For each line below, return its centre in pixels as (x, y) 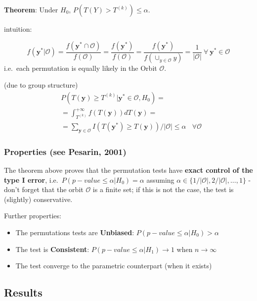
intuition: (18, 29)
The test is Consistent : (52, 249)
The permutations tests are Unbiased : (75, 232)
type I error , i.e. (31, 179)
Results (23, 292)
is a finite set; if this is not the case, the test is (163, 189)
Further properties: (33, 216)
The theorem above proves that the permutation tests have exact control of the (128, 170)
